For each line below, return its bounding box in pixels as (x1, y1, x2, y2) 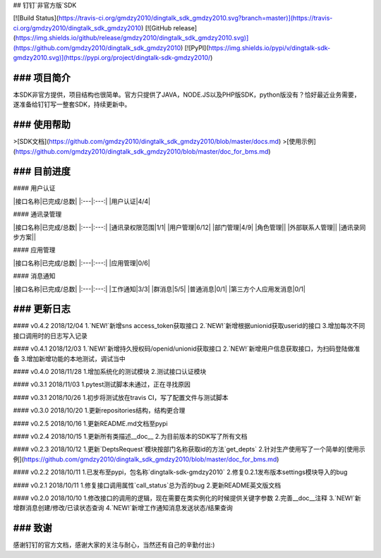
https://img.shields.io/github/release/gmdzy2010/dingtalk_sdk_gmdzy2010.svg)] (15, 34, 249, 42)
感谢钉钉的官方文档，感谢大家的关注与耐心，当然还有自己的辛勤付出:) (13, 540, 215, 550)
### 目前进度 (13, 166, 71, 178)
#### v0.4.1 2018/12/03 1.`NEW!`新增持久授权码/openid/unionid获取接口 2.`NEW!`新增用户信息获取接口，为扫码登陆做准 (13, 344, 361, 353)
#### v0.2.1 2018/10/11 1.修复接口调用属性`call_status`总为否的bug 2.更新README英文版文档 (13, 480, 282, 490)
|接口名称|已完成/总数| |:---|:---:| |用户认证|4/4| (13, 197, 151, 205)
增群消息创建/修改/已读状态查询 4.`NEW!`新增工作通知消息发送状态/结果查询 (13, 504, 233, 512)
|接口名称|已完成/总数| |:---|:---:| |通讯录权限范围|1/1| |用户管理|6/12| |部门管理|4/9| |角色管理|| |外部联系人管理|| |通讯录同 (13, 223, 366, 231)
